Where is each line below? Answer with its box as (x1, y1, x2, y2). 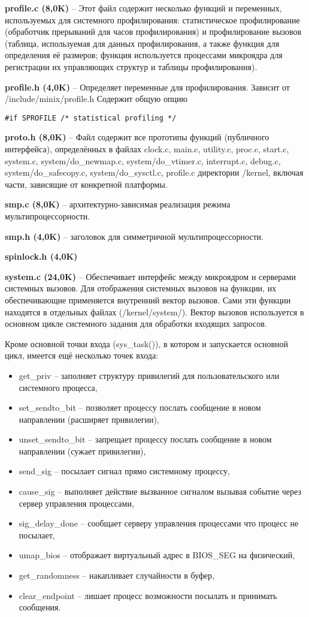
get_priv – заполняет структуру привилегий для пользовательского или (19, 369, 280, 381)
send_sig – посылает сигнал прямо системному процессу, (19, 465, 230, 477)
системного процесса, (19, 381, 98, 393)
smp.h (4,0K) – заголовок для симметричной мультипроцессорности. (5, 230, 263, 242)
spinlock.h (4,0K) (5, 250, 78, 263)
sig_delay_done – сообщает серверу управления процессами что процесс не (19, 517, 299, 529)
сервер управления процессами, (19, 496, 134, 509)
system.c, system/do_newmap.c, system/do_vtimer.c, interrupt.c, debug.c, (5, 154, 281, 167)
